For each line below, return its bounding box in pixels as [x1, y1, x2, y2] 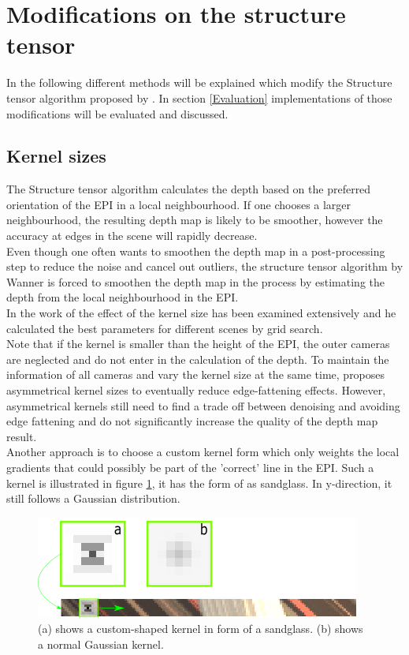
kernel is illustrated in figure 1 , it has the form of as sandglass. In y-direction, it [6, 474, 392, 491]
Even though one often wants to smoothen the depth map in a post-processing [6, 242, 385, 259]
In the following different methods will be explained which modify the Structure [6, 74, 392, 91]
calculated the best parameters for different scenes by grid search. [6, 320, 323, 336]
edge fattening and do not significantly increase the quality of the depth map [6, 413, 378, 429]
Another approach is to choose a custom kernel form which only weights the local [6, 444, 400, 460]
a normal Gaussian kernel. [38, 635, 164, 652]
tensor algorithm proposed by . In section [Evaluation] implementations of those [6, 89, 392, 106]
